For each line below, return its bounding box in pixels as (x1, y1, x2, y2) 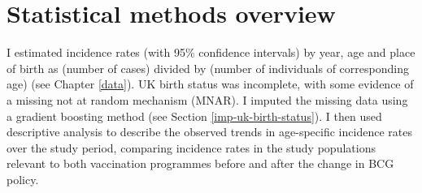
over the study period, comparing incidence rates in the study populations (7, 139, 376, 156)
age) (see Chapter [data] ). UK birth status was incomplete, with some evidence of (7, 75, 414, 92)
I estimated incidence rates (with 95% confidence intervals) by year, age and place (7, 44, 415, 61)
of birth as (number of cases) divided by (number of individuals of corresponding (7, 59, 409, 76)
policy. (7, 170, 39, 187)
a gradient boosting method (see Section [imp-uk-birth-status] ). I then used (7, 107, 382, 124)
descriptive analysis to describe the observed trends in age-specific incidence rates (7, 123, 412, 140)
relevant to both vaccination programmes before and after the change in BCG (7, 155, 394, 172)
